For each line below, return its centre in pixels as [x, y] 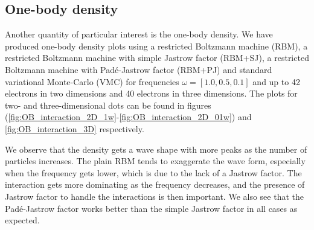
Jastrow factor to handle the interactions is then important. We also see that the [154, 196]
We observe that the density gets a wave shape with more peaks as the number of [156, 149]
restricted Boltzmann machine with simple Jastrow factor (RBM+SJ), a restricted [157, 58]
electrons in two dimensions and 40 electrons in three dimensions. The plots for [151, 93]
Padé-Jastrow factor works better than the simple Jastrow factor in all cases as [151, 208]
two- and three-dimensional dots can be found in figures [108, 105]
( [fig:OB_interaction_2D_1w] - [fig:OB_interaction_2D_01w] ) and [128, 117]
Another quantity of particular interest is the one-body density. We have [139, 34]
